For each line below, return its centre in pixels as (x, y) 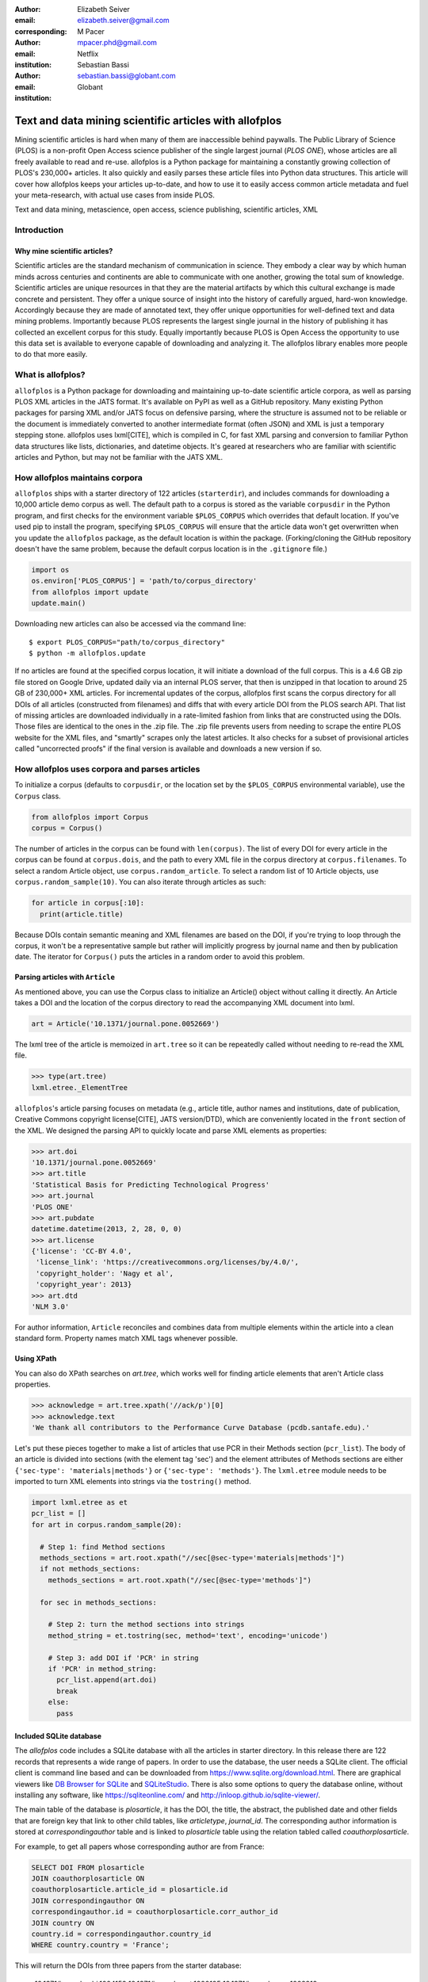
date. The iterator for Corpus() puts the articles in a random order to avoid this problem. (160, 957)
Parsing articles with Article (65, 977)
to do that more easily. (51, 354)
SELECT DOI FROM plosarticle (88, 1867)
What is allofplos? (50, 375)
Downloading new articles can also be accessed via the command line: (130, 624)
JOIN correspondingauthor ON (88, 1900)
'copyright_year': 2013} (84, 1285)
